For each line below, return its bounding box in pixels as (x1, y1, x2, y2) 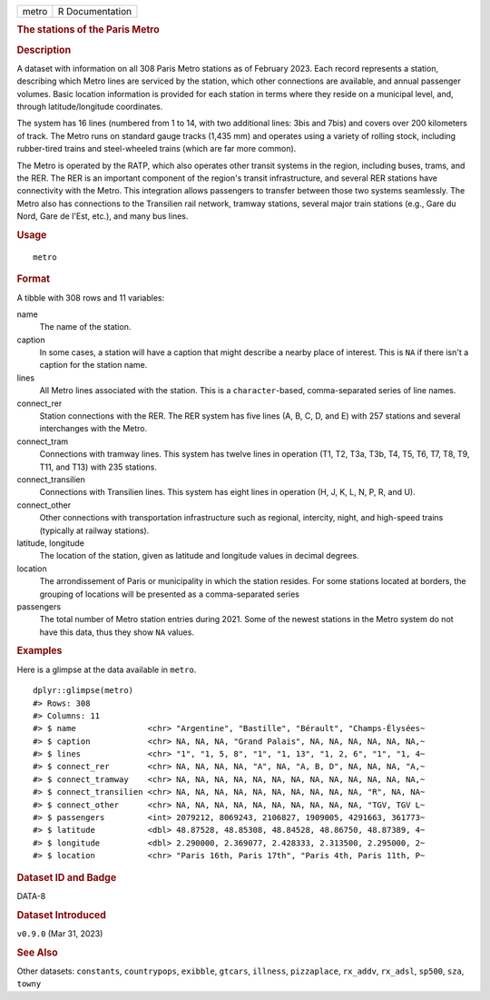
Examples (16, 645, 63, 658)
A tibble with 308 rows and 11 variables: (16, 292, 165, 303)
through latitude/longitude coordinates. (16, 101, 163, 113)
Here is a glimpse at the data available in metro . (16, 664, 197, 675)
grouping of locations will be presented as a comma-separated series (39, 589, 299, 599)
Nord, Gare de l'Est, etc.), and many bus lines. (16, 211, 189, 222)
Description (16, 44, 72, 56)
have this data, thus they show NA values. (39, 627, 195, 638)
